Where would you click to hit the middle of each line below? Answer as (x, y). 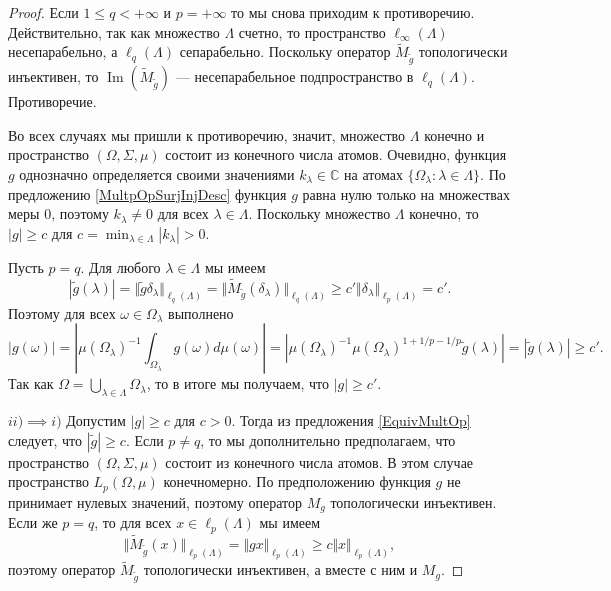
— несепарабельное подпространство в (294, 76)
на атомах (373, 173)
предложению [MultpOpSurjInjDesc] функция (147, 193)
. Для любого (120, 266)
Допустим (96, 420)
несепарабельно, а (63, 51)
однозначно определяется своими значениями (157, 173)
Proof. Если (43, 12)
